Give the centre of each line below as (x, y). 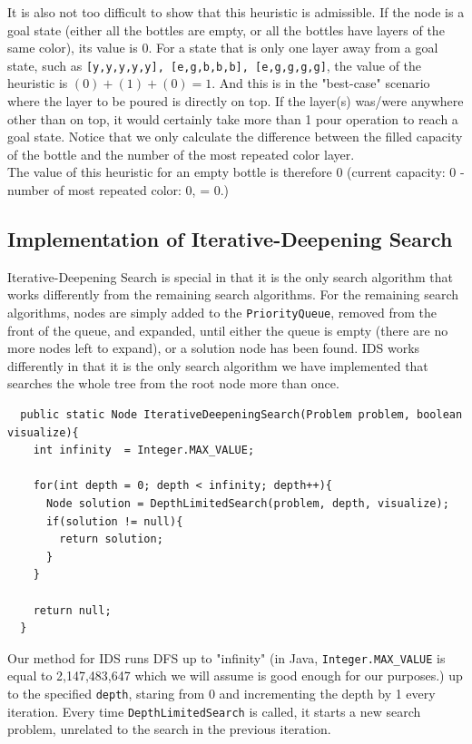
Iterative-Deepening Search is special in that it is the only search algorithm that (231, 276)
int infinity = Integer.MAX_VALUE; (144, 450)
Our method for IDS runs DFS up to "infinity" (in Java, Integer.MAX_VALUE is (226, 657)
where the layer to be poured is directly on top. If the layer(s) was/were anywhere (236, 101)
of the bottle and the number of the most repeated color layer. (181, 154)
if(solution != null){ (114, 521)
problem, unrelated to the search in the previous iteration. (169, 729)
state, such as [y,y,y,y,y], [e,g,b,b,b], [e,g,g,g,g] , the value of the (215, 65)
